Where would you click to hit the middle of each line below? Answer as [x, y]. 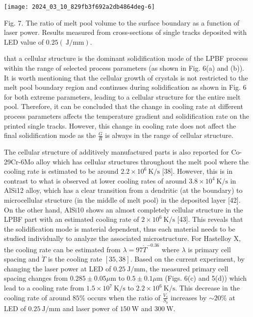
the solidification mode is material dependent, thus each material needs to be [120, 228]
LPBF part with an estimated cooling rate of [72, 219]
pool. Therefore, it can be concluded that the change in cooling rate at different [124, 106]
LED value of [24, 41]
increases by [189, 297]
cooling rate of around [37, 297]
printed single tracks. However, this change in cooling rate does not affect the [120, 125]
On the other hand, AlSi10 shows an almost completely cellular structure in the [124, 209]
